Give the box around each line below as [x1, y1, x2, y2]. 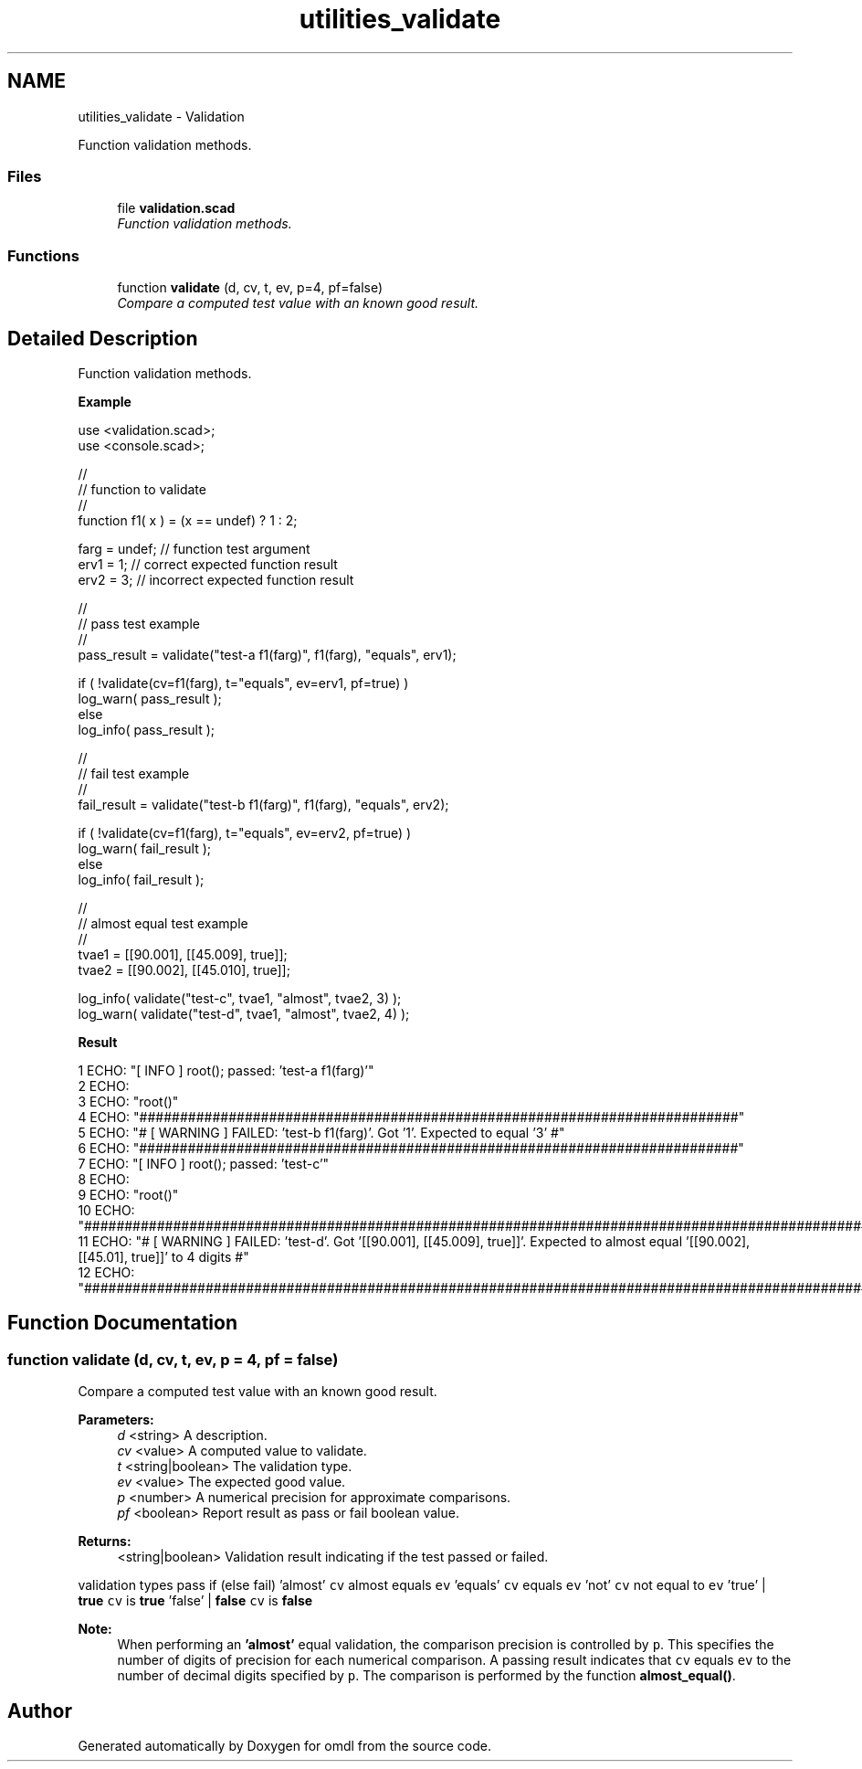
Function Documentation [7, 1311, 237, 1335]
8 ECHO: [78, 1171, 130, 1187]
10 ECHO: [78, 1202, 135, 1218]
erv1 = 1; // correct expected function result [78, 556, 338, 572]
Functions [7, 246, 79, 265]
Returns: [78, 1533, 131, 1550]
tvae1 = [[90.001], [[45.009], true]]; [78, 946, 288, 962]
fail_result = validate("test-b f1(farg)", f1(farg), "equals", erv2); [78, 796, 449, 812]
